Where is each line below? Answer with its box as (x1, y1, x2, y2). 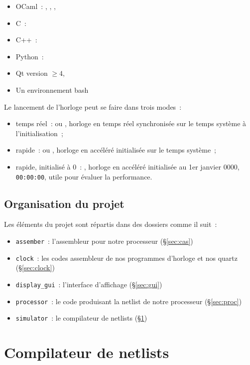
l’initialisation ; (15, 128, 63, 138)
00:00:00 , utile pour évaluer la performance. (15, 171, 152, 182)
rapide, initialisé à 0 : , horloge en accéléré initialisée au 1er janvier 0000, (15, 161, 240, 172)
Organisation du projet (4, 195, 125, 211)
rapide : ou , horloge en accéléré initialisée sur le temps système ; (15, 145, 217, 155)
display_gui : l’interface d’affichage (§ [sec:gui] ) (15, 279, 162, 289)
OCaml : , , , (15, 1, 56, 11)
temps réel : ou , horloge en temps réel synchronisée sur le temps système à (15, 118, 247, 129)
